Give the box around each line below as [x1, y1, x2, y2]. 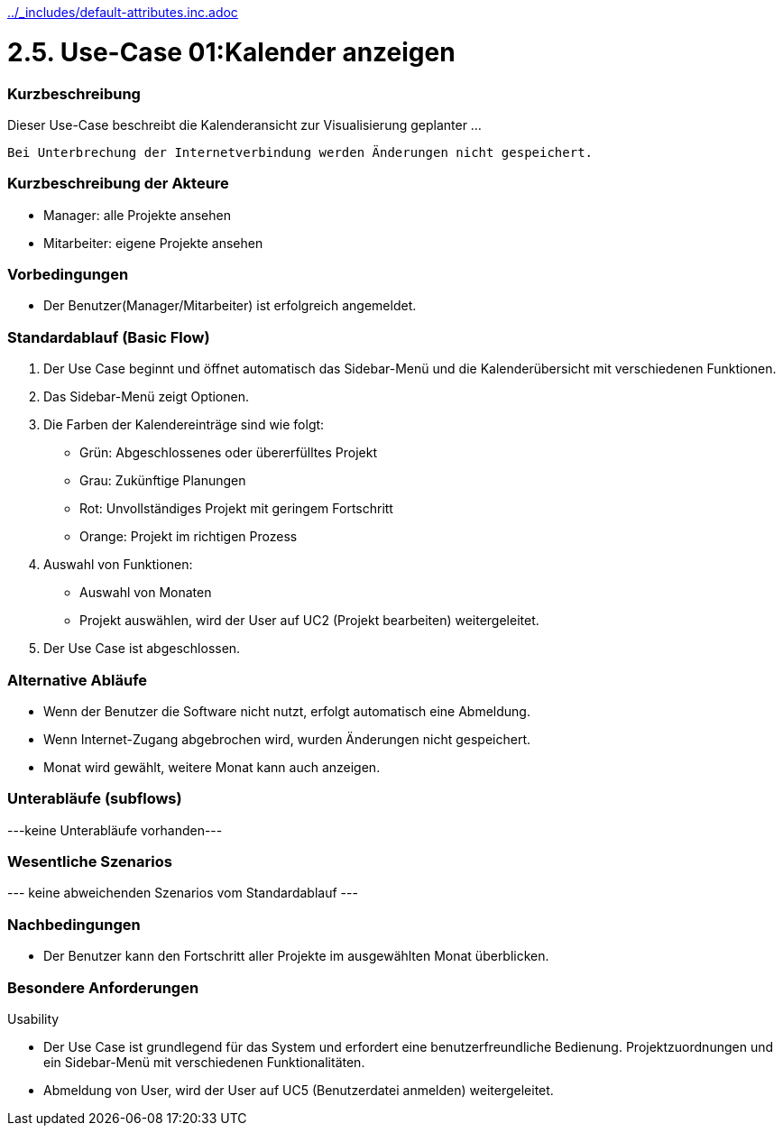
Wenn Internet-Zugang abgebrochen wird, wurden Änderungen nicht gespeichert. [43, 731, 531, 747]
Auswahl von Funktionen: [43, 557, 193, 573]
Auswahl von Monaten [79, 585, 212, 601]
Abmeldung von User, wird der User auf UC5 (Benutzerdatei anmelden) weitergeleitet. [43, 1082, 554, 1098]
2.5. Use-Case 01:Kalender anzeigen [7, 36, 456, 68]
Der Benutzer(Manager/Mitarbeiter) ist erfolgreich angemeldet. [43, 298, 417, 314]
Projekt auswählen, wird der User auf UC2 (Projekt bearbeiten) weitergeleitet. [79, 613, 539, 629]
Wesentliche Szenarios [7, 852, 172, 870]
